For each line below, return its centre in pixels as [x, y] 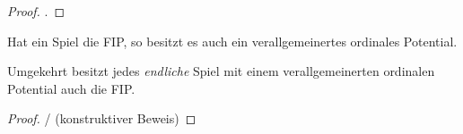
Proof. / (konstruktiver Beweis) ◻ [102, 118]
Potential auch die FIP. [71, 88]
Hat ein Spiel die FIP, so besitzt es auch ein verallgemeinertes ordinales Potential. [232, 41]
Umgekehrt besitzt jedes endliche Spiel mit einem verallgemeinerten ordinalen [221, 71]
